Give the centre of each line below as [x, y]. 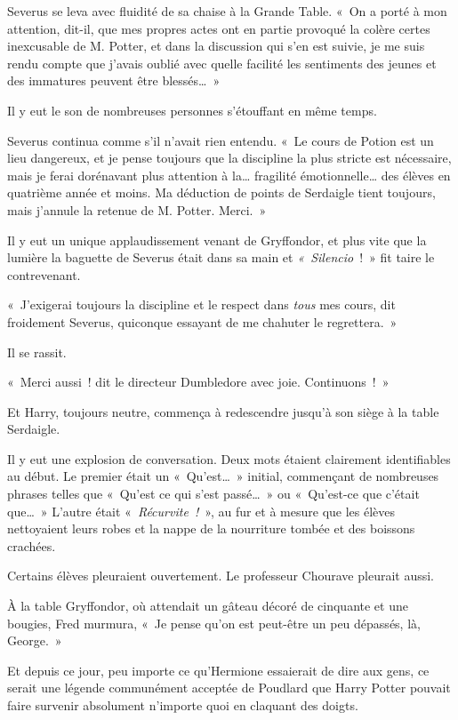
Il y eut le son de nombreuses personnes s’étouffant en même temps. [192, 110]
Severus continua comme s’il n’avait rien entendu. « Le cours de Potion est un [221, 140]
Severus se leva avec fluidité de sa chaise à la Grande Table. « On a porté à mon [227, 11]
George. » [35, 640]
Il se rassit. [37, 352]
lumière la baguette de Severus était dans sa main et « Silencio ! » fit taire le [221, 257]
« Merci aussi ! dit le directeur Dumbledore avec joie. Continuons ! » [198, 382]
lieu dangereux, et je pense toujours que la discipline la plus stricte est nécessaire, [229, 158]
